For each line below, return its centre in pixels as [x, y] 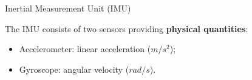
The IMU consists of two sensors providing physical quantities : [127, 28]
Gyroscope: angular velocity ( [74, 69]
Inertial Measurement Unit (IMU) [68, 8]
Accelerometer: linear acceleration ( [85, 49]
